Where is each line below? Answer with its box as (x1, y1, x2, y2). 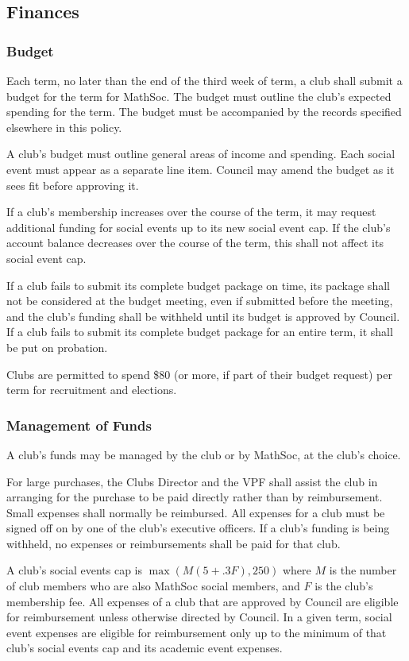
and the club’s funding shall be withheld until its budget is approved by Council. (6, 307, 400, 324)
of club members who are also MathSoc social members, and (6, 578, 300, 594)
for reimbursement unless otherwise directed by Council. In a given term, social (6, 609, 392, 625)
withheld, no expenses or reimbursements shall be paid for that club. (6, 535, 341, 551)
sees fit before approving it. (6, 176, 139, 193)
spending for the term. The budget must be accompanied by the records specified (6, 103, 402, 120)
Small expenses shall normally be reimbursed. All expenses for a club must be (6, 504, 385, 520)
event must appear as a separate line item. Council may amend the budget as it (6, 160, 395, 177)
